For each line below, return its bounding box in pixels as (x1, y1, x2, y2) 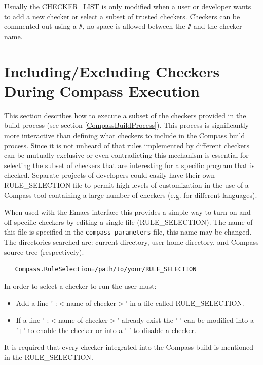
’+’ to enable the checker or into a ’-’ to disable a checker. (16, 324, 196, 335)
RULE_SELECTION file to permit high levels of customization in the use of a (4, 179, 249, 190)
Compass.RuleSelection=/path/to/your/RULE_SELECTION (15, 266, 197, 273)
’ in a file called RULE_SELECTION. (125, 297, 244, 308)
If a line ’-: (16, 314, 49, 325)
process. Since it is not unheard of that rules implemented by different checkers (4, 140, 249, 150)
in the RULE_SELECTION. (4, 351, 93, 362)
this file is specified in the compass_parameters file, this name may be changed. (4, 226, 252, 237)
